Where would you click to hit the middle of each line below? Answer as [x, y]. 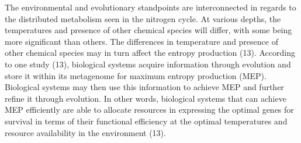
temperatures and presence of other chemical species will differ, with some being [148, 30]
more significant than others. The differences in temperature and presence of [141, 41]
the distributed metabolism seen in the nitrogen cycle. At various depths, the [143, 18]
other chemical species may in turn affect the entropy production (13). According [150, 53]
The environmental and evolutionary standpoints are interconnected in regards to [150, 7]
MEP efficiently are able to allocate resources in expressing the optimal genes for [149, 110]
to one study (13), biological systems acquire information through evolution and [148, 64]
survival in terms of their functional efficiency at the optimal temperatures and [146, 121]
